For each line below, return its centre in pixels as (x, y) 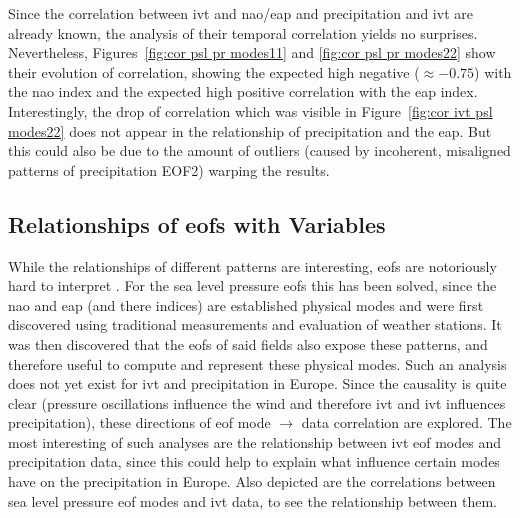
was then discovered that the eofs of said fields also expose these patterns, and (248, 343)
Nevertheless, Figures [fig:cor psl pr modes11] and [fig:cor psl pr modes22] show (252, 52)
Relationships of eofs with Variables (197, 223)
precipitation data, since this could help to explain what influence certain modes (254, 461)
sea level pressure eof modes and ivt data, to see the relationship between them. (252, 500)
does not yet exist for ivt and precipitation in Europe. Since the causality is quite (257, 383)
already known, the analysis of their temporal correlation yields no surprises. (243, 32)
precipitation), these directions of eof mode (139, 422)
